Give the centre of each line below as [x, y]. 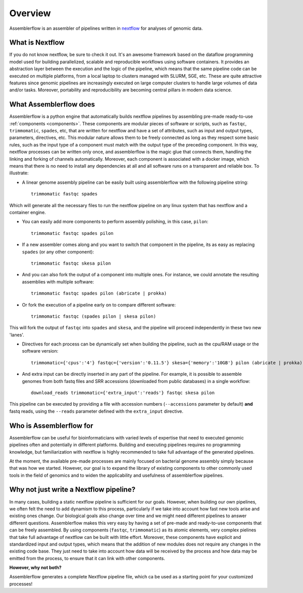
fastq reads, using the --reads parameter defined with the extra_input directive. [96, 411]
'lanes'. [17, 335]
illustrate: [19, 173]
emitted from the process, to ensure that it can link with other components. [87, 558]
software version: [40, 351]
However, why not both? [35, 568]
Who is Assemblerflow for [51, 426]
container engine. [28, 212]
